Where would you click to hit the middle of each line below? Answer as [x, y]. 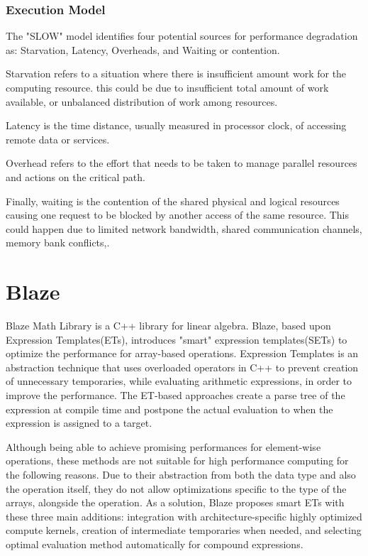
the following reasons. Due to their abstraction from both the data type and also [181, 474]
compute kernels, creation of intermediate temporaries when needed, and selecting [184, 530]
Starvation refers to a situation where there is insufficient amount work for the [176, 73]
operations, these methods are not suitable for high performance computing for [177, 460]
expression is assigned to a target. [79, 423]
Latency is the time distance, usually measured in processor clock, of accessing [176, 125]
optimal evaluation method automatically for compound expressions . [155, 544]
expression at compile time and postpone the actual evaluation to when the [169, 409]
